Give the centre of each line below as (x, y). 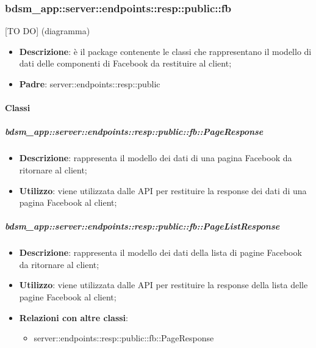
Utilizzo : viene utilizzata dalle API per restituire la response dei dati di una (163, 190)
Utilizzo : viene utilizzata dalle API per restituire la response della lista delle (163, 285)
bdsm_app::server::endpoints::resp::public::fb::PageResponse (134, 132)
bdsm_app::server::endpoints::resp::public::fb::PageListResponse (142, 226)
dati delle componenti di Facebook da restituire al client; (125, 63)
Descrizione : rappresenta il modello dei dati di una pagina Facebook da (156, 158)
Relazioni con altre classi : (74, 317)
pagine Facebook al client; (68, 297)
